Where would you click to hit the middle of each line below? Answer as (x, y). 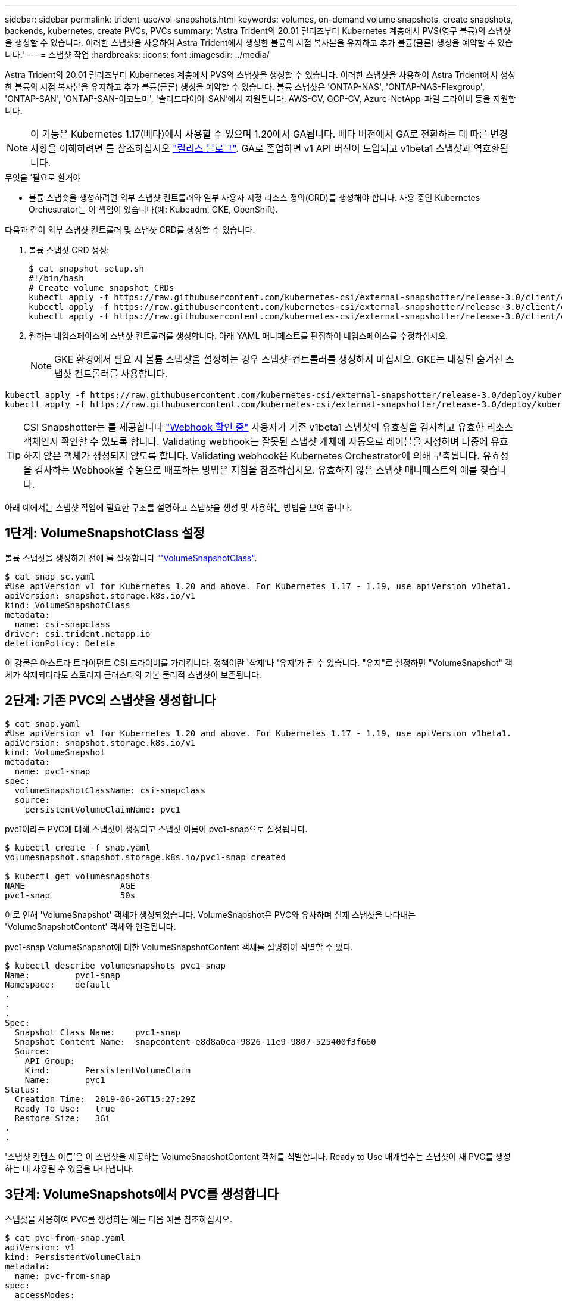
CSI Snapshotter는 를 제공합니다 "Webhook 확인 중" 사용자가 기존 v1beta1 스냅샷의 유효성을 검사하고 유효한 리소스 (268, 427)
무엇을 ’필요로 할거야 (43, 177)
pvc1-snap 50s (70, 895)
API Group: (50, 1061)
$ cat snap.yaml (43, 723)
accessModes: (45, 1295)
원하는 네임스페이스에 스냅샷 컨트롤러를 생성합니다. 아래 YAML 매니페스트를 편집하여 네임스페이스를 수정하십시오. (238, 336)
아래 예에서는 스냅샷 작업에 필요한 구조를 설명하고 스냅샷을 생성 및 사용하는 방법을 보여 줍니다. (179, 507)
